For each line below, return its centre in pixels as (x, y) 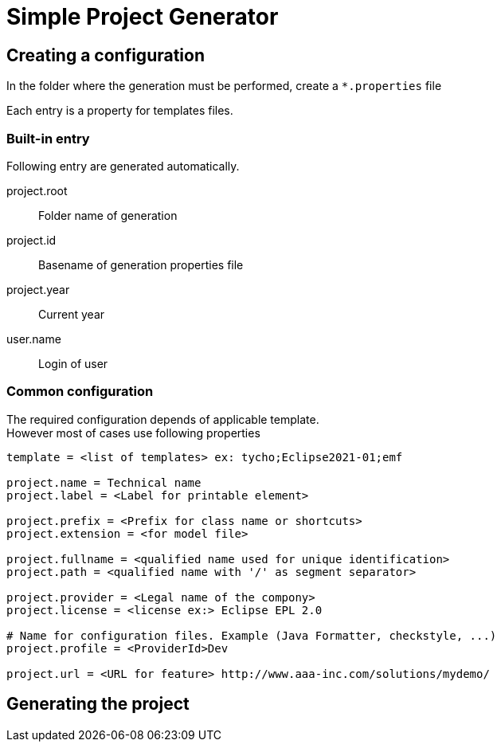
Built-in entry (48, 138)
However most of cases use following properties (133, 433)
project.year (38, 289)
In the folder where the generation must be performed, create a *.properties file (224, 86)
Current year (72, 314)
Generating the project (98, 704)
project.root (37, 190)
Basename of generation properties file (141, 264)
